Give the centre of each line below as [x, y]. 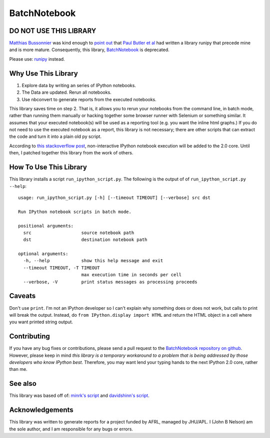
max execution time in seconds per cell [131, 275]
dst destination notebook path [85, 240]
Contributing [29, 337]
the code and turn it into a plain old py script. [55, 137]
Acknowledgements [41, 410]
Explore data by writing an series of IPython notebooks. [79, 85]
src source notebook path [79, 233]
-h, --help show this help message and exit [93, 261]
